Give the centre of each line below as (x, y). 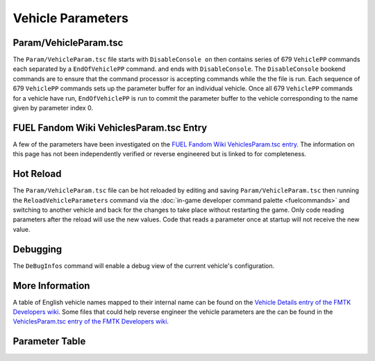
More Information (51, 286)
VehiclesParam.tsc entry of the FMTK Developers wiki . (91, 321)
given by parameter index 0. (53, 108)
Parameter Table (49, 341)
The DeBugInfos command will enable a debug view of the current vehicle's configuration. (144, 266)
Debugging (37, 249)
